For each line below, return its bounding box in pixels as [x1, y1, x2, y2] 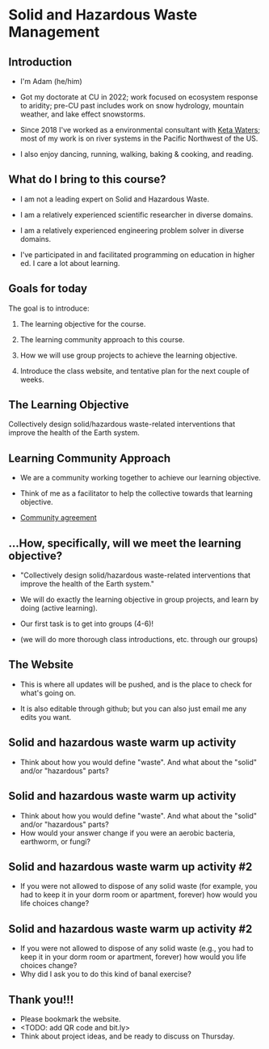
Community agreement [19, 513, 97, 522]
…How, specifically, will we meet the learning [8, 536, 242, 550]
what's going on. [19, 687, 77, 697]
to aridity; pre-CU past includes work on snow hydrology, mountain [19, 101, 244, 110]
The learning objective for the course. [19, 319, 146, 328]
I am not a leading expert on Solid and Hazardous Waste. [19, 194, 210, 204]
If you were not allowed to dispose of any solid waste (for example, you [19, 882, 258, 891]
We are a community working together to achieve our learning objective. [19, 473, 261, 483]
